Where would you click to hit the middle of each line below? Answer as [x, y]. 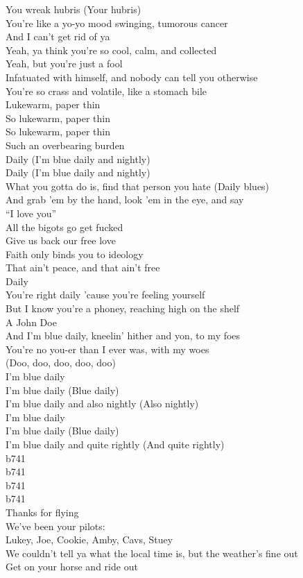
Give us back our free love [61, 240]
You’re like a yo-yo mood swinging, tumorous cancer [117, 23]
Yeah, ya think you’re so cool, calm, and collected [111, 50]
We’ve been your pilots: [55, 526]
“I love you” [31, 213]
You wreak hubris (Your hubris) [73, 9]
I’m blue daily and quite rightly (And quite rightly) [115, 444]
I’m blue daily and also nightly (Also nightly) [102, 403]
